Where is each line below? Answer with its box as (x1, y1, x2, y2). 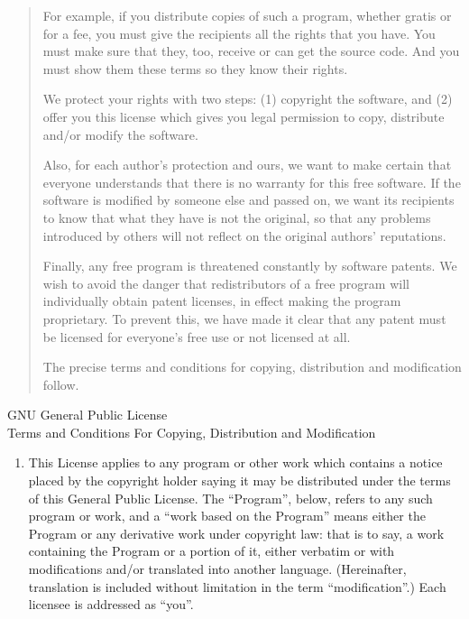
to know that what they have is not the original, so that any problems (42, 208, 431, 226)
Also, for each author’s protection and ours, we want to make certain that (42, 155, 452, 174)
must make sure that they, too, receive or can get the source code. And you (42, 42, 460, 60)
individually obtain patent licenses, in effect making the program (42, 291, 401, 310)
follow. (42, 374, 79, 393)
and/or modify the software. (42, 125, 198, 143)
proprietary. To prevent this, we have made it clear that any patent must (42, 309, 446, 328)
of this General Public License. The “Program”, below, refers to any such (28, 488, 433, 507)
